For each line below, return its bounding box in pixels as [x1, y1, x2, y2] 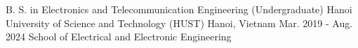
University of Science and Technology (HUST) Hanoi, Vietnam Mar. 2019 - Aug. [6, 15, 353, 30]
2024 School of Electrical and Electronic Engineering [6, 29, 232, 44]
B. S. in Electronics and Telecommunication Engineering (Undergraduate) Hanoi [6, 2, 352, 16]
